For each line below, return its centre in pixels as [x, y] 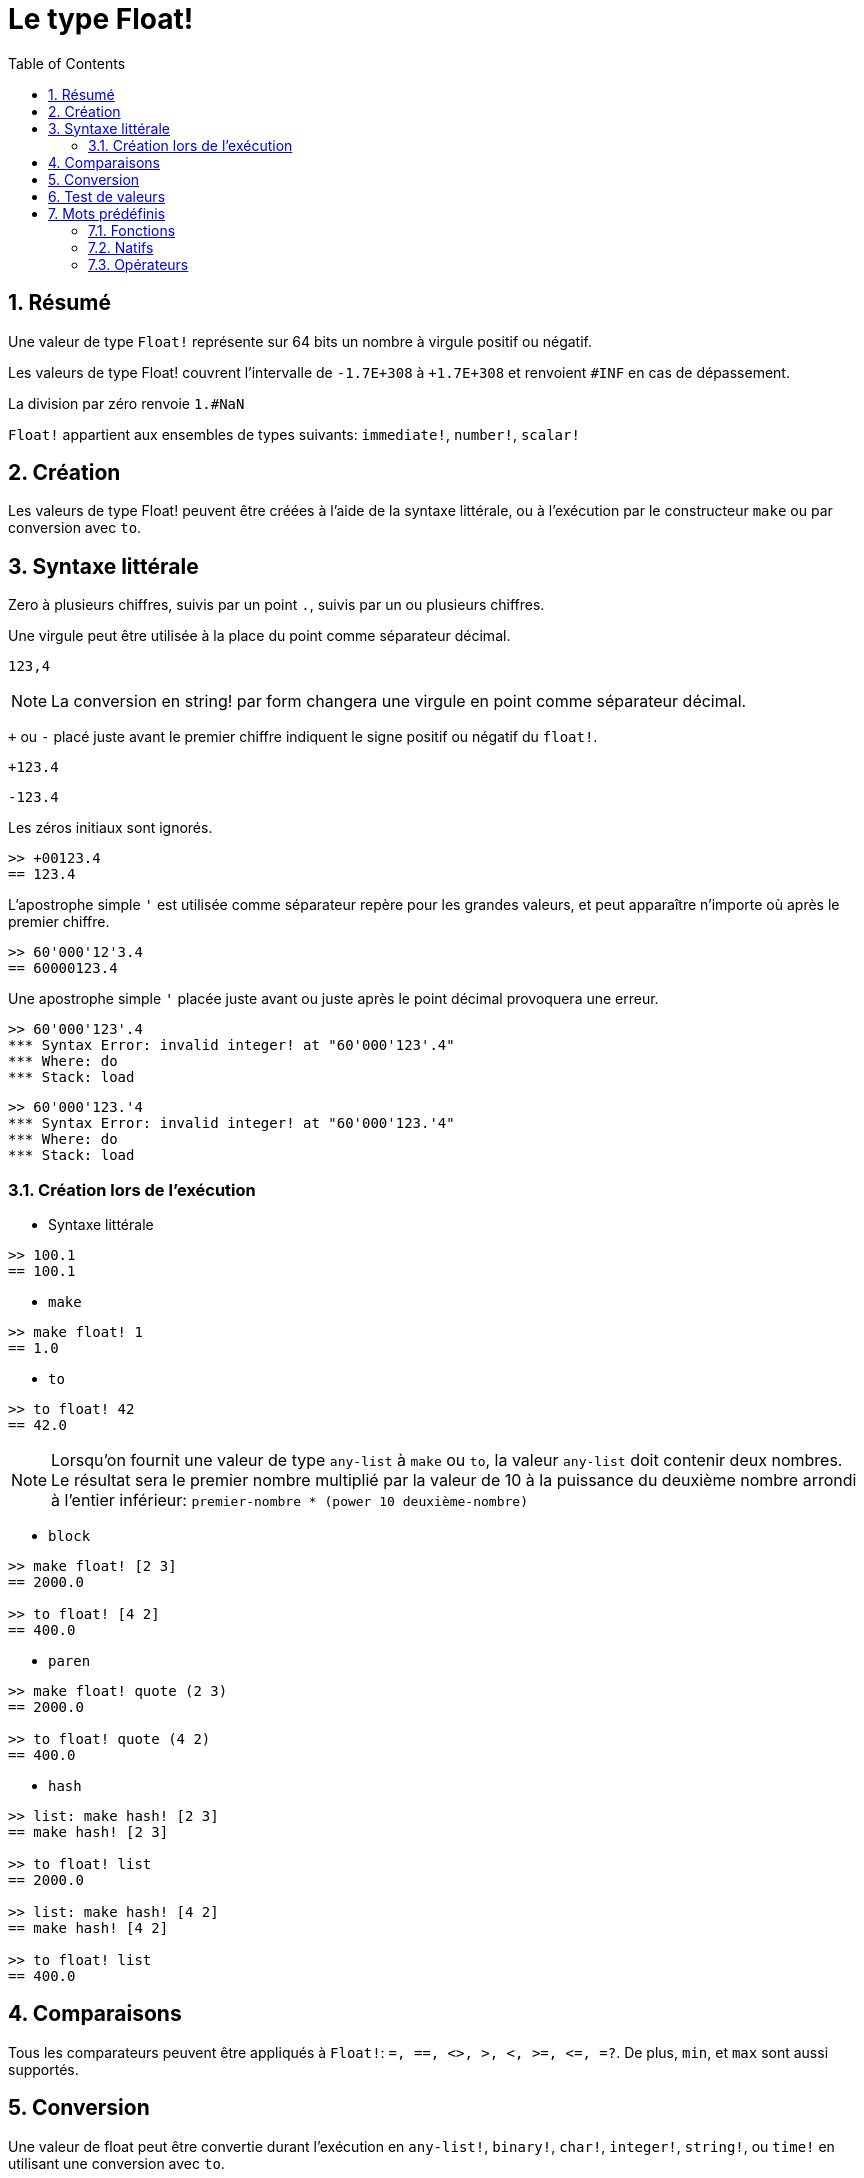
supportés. [43, 2069]
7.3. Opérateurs [138, 264]
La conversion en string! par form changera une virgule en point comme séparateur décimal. [399, 701]
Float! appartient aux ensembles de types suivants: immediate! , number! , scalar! [294, 434]
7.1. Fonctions [132, 230]
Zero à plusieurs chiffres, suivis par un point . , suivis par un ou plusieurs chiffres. [276, 605]
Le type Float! [101, 19]
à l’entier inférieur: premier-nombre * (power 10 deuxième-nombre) [289, 1500]
